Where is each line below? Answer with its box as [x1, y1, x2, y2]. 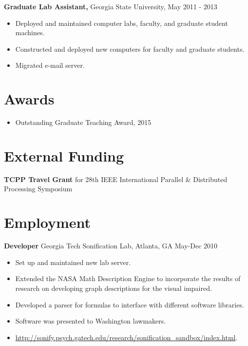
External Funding [4, 145, 124, 165]
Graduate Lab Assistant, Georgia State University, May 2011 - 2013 [4, 1, 217, 11]
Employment [4, 212, 91, 232]
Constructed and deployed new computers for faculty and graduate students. [15, 43, 245, 54]
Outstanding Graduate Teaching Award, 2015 [15, 117, 152, 127]
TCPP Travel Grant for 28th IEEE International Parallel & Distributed [4, 174, 228, 184]
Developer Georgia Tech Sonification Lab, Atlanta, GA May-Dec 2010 [4, 241, 218, 251]
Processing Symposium [4, 183, 73, 194]
